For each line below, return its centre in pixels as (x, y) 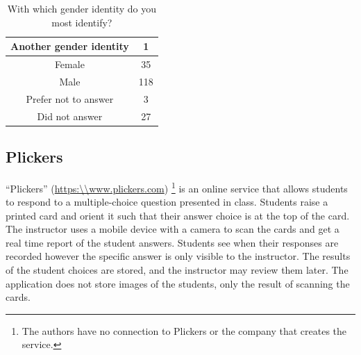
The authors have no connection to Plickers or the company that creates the (184, 330)
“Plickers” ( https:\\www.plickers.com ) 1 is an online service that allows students (177, 187)
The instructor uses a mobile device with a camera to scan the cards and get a (173, 229)
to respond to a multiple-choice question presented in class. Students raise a (167, 202)
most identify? (82, 22)
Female (69, 64)
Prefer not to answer (70, 98)
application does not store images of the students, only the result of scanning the (178, 283)
